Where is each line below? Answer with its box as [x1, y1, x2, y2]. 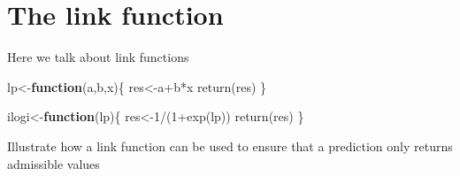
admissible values [7, 154, 100, 172]
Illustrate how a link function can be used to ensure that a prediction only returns [7, 136, 453, 155]
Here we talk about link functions [7, 48, 189, 66]
